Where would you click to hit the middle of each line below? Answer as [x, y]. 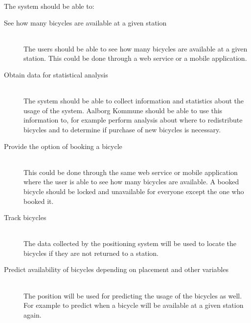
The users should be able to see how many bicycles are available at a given [136, 48]
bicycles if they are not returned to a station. [91, 253]
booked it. [39, 201]
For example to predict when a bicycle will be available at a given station [134, 305]
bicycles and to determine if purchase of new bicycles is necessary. [122, 129]
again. [33, 314]
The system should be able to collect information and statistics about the [134, 101]
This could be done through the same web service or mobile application [131, 172]
